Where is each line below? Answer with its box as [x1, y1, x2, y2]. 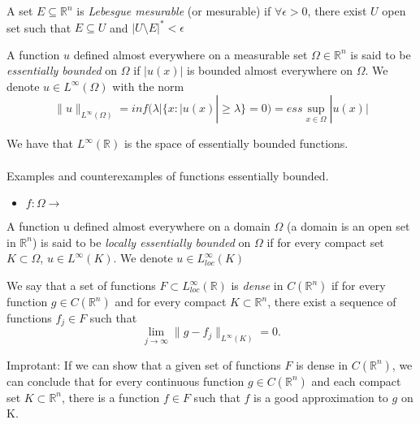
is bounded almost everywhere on [187, 62, 353, 79]
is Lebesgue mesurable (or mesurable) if [76, 2, 271, 19]
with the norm [112, 77, 184, 94]
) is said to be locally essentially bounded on [32, 233, 251, 250]
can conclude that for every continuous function [6, 372, 245, 389]
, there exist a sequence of [267, 293, 396, 310]
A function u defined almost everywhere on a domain [6, 218, 271, 235]
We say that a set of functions [6, 277, 156, 294]
